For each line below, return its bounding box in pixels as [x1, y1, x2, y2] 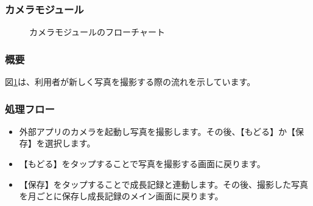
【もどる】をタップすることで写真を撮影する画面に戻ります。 [19, 157, 266, 170]
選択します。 [44, 137, 96, 149]
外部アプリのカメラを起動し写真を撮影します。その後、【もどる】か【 [19, 125, 296, 137]
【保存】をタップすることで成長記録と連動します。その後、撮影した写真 [19, 177, 308, 190]
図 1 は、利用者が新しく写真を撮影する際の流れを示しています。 [5, 75, 256, 88]
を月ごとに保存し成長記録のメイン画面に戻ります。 [19, 190, 223, 202]
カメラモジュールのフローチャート [29, 26, 165, 38]
